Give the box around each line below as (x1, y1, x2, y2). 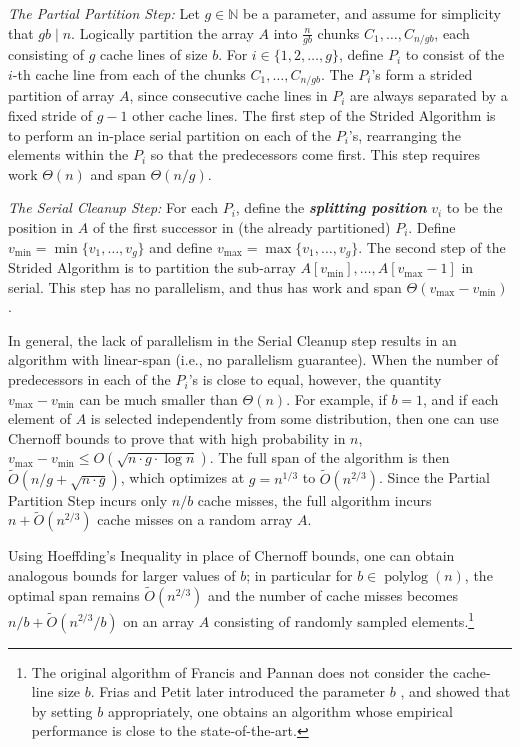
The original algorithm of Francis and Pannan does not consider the (31, 661, 449, 682)
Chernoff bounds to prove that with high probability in (8, 427, 346, 448)
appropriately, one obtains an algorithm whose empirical (107, 700, 453, 721)
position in (8, 217, 74, 238)
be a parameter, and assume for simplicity (243, 3, 501, 23)
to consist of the (405, 44, 505, 65)
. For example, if (286, 388, 387, 409)
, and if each (423, 388, 499, 409)
